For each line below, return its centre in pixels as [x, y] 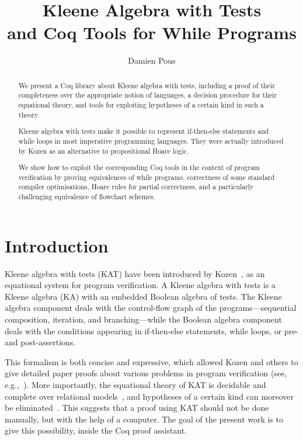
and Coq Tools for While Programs [152, 32]
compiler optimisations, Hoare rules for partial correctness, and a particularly [136, 187]
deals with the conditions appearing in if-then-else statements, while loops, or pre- [152, 330]
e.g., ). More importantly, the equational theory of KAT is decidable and [135, 384]
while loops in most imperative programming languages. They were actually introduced [151, 141]
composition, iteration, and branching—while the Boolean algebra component [143, 319]
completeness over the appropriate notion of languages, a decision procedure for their [148, 95]
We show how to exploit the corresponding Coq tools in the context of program [139, 167]
